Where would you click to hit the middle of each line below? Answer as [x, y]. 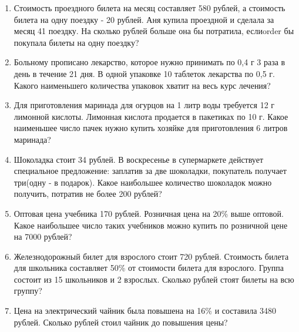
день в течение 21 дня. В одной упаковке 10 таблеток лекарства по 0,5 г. [144, 73]
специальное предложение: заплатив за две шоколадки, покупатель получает [150, 171]
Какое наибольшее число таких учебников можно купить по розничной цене [151, 225]
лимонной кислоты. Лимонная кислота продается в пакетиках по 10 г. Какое [151, 116]
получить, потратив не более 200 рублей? [88, 194]
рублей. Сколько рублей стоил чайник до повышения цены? [121, 322]
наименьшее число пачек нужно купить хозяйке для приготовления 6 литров [151, 128]
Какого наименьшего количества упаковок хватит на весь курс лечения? [142, 85]
